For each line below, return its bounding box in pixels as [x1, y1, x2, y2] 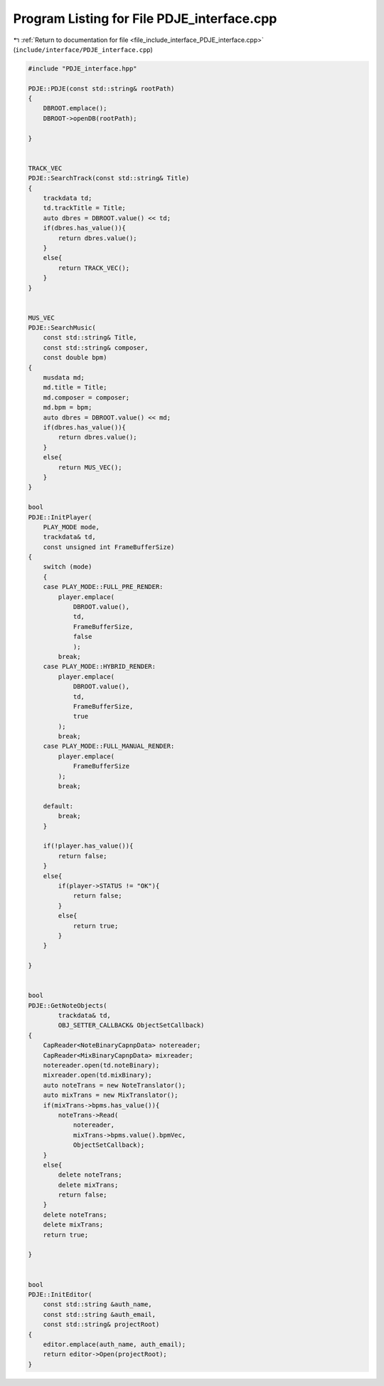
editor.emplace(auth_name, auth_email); [43, 1340, 186, 1348]
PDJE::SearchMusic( [28, 324, 96, 332]
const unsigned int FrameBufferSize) [43, 543, 175, 551]
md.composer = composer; [43, 393, 130, 402]
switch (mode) [43, 563, 92, 571]
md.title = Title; [43, 383, 107, 392]
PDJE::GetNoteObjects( [28, 1001, 107, 1009]
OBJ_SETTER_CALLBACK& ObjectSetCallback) [58, 1021, 205, 1029]
